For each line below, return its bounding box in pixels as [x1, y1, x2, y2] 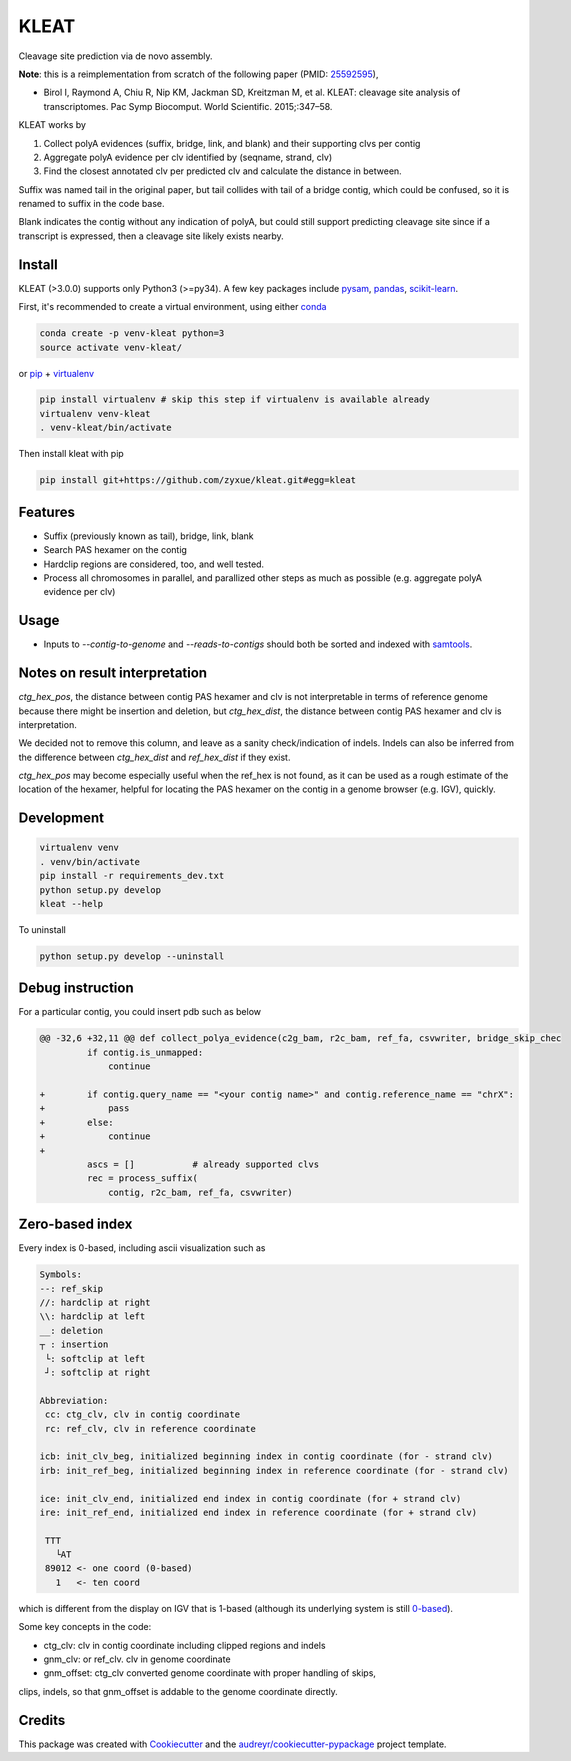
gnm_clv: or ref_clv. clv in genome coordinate [43, 1653, 231, 1665]
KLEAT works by [18, 119, 87, 131]
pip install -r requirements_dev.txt [39, 870, 225, 882]
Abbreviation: [39, 1395, 109, 1406]
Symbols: [39, 1269, 83, 1280]
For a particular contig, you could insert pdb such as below [18, 1006, 262, 1018]
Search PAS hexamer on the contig [43, 544, 187, 556]
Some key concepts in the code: [18, 1621, 152, 1633]
